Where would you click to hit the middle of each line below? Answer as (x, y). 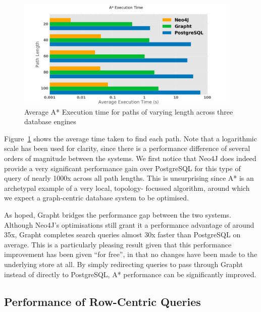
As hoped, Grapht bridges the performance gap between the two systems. (118, 214)
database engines (50, 121)
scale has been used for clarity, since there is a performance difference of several (127, 148)
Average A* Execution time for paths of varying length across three (129, 111)
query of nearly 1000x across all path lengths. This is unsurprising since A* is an (129, 178)
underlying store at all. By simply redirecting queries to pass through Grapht (124, 264)
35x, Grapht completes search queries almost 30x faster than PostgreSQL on (122, 235)
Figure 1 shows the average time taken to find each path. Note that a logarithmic (130, 138)
